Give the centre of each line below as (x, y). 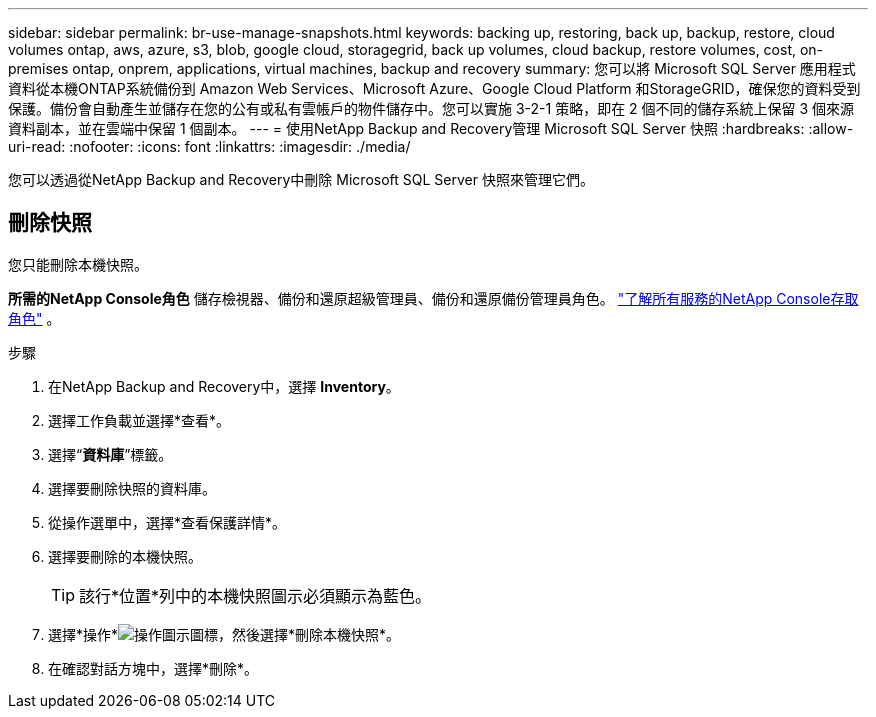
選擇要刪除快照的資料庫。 (132, 488)
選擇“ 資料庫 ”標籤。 (110, 454)
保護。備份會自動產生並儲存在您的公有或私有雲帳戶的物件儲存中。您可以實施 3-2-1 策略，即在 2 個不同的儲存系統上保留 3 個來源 (431, 108)
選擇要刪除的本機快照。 (125, 556)
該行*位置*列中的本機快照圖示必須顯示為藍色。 (255, 595)
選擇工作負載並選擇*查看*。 (139, 420)
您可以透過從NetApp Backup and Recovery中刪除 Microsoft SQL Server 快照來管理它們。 (301, 179)
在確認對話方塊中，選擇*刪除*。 (153, 668)
